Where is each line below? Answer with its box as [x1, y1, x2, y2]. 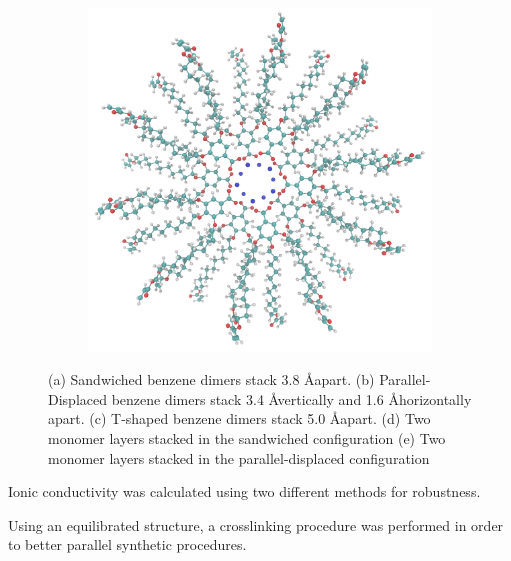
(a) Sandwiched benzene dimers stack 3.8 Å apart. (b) [48, 369, 375, 390]
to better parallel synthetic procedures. [8, 534, 247, 555]
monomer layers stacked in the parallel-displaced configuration [48, 447, 430, 468]
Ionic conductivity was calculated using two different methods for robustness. [8, 481, 481, 502]
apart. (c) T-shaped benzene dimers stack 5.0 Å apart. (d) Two [48, 408, 431, 429]
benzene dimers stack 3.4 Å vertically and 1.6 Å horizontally [111, 388, 472, 409]
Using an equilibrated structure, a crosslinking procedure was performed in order [8, 514, 504, 535]
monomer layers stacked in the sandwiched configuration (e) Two [48, 428, 446, 449]
